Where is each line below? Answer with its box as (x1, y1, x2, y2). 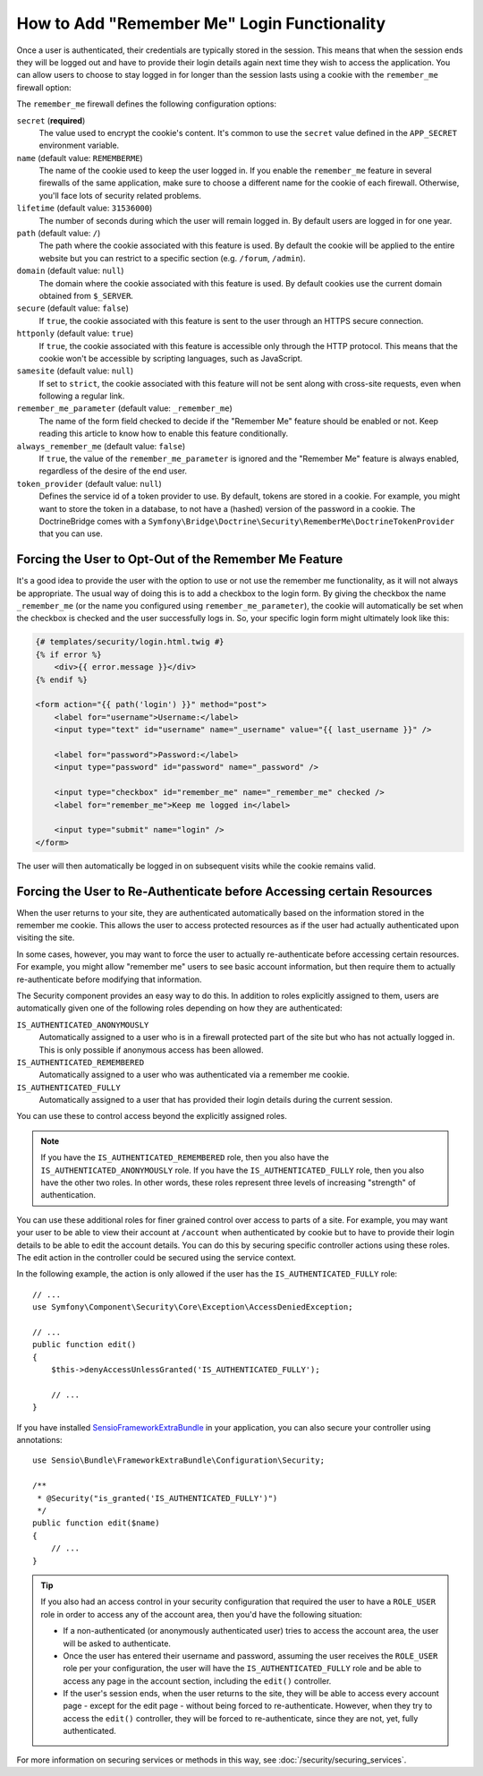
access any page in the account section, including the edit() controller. (63, 1675, 332, 1686)
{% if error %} (35, 649, 102, 660)
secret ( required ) (16, 115, 86, 125)
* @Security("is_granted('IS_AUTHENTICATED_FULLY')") (37, 1493, 278, 1503)
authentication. (40, 1190, 97, 1200)
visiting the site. (16, 932, 75, 943)
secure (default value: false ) (16, 303, 130, 313)
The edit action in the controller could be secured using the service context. (16, 1251, 297, 1262)
